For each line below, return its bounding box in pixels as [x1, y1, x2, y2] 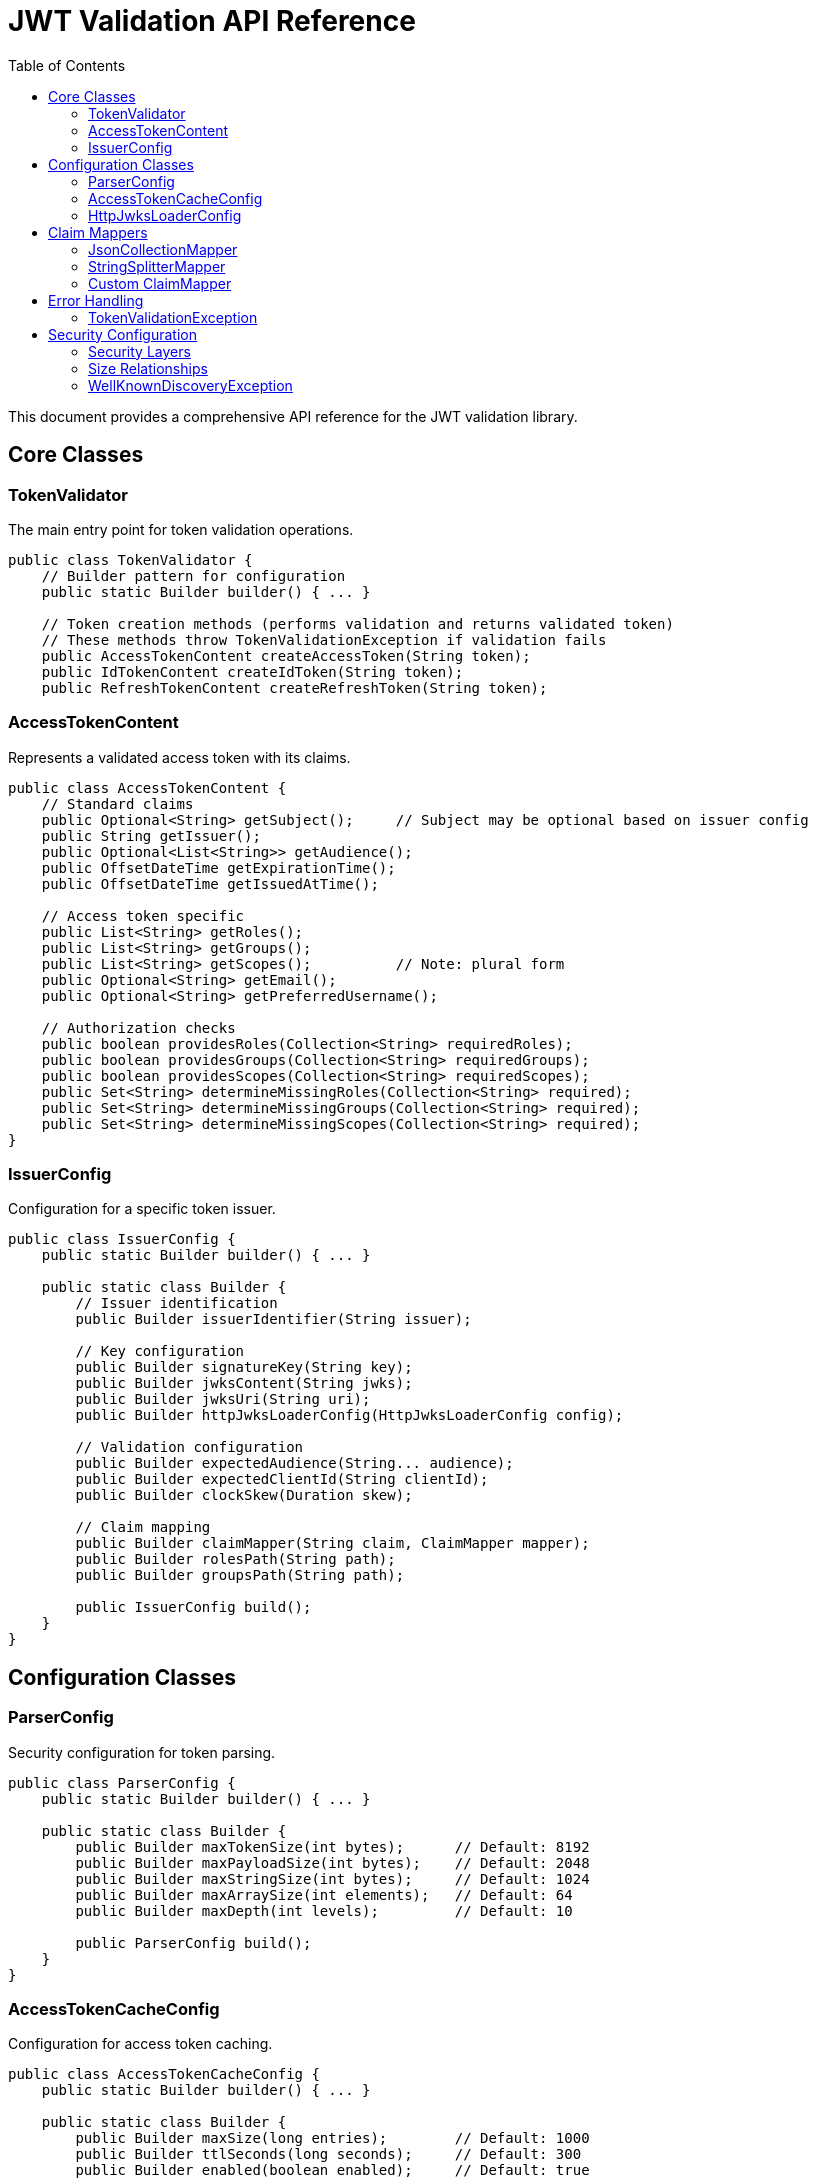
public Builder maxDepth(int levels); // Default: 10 [75, 1902, 573, 1919]
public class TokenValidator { [8, 551, 253, 568]
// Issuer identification [75, 1295, 278, 1312]
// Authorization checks [41, 1019, 236, 1036]
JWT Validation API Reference [8, 4, 416, 38]
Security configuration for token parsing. [8, 1743, 276, 1761]
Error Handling [48, 291, 144, 309]
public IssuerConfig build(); [75, 1599, 312, 1616]
